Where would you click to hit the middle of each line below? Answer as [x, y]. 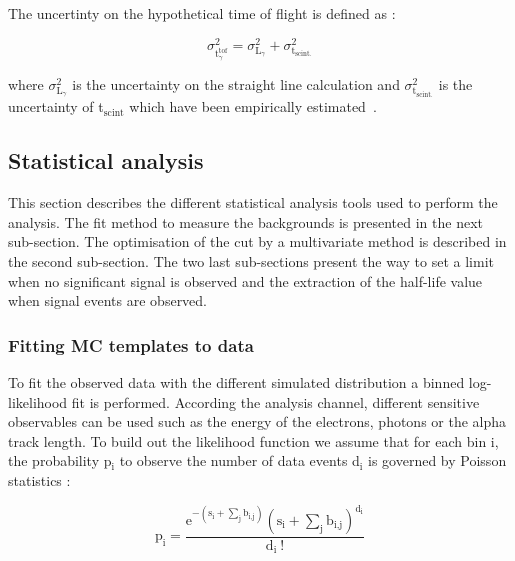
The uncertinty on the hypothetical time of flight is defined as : [202, 13]
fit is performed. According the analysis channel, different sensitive [275, 401]
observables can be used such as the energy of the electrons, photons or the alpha [257, 421]
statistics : [39, 479]
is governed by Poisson [437, 460]
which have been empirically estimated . [253, 106]
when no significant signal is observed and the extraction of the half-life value [245, 280]
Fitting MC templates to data [131, 344]
